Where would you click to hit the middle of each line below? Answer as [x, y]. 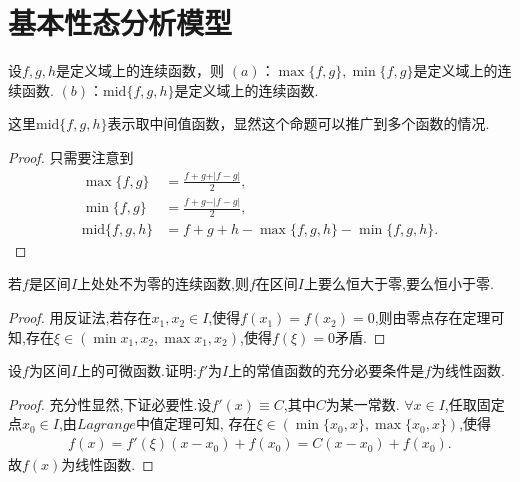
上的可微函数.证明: [137, 370]
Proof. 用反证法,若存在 [80, 317]
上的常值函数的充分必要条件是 [326, 370]
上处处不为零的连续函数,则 [163, 283]
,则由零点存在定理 [432, 317]
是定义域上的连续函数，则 [140, 70]
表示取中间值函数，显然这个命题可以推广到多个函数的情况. [298, 123]
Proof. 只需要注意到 [71, 156]
